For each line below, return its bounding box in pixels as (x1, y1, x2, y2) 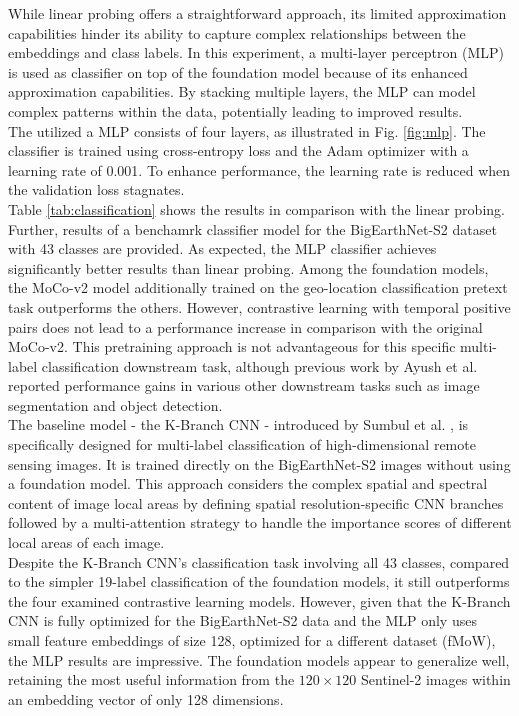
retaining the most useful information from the (8, 669, 295, 690)
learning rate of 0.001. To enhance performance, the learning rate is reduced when (8, 159, 511, 180)
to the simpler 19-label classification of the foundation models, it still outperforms (8, 571, 510, 592)
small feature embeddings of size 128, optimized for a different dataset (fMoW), (8, 630, 496, 650)
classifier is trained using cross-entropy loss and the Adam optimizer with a (8, 140, 469, 161)
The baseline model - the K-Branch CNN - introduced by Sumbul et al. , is (8, 414, 469, 435)
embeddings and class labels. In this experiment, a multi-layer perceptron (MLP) (8, 42, 504, 63)
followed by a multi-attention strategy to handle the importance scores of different (8, 512, 512, 533)
